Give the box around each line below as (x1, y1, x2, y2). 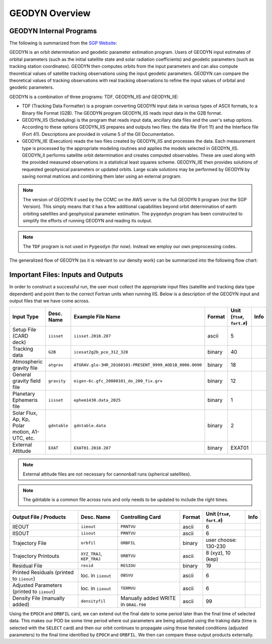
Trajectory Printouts (12, 552, 60, 559)
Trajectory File (12, 539, 47, 546)
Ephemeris (12, 396, 38, 404)
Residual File (12, 562, 43, 569)
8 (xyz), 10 (206, 549, 231, 556)
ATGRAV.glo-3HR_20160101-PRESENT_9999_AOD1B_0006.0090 (73, 362, 202, 367)
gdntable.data (73, 423, 106, 428)
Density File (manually (12, 594, 65, 601)
